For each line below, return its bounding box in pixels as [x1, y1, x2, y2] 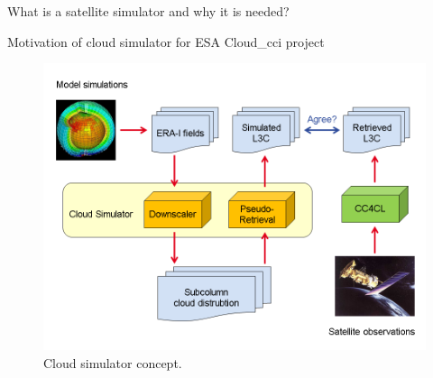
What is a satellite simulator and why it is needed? [7, 2, 290, 20]
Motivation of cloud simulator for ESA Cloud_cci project [7, 32, 325, 51]
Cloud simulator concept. [43, 353, 182, 372]
